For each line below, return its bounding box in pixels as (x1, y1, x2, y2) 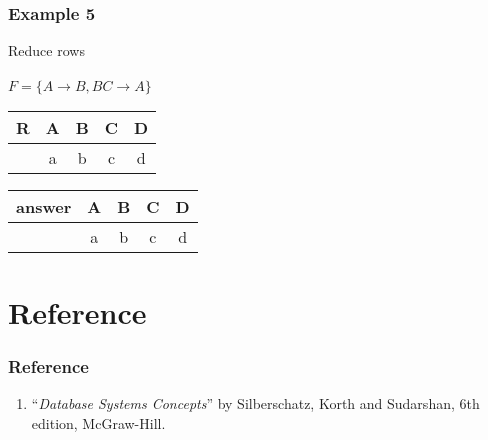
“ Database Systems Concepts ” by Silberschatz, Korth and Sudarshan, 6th (31, 393, 480, 413)
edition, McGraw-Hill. (31, 412, 166, 433)
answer (16, 195, 72, 219)
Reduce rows (8, 40, 85, 61)
